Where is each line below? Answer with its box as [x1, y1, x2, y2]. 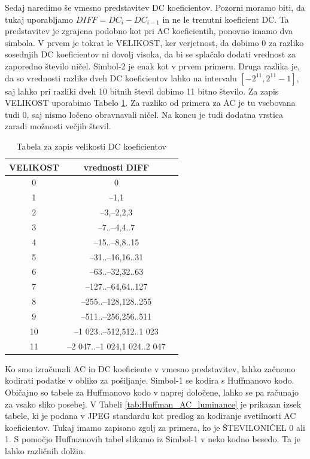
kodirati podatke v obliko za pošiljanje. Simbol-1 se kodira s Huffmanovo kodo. [5, 374, 294, 387]
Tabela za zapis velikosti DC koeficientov [16, 139, 166, 152]
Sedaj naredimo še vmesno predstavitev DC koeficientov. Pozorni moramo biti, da [5, 1, 305, 13]
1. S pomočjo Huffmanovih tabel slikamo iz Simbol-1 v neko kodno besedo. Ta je [5, 433, 301, 445]
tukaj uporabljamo [5, 13, 74, 25]
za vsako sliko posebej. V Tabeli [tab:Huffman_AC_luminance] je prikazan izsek [5, 397, 302, 410]
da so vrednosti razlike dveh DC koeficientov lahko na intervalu [5, 71, 237, 84]
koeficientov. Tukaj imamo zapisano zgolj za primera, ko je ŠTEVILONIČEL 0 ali [5, 421, 305, 433]
